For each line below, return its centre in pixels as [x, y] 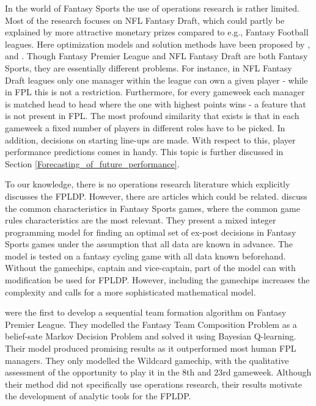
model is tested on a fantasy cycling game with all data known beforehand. [145, 256]
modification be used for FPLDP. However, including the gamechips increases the [157, 280]
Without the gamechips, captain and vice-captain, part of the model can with [150, 268]
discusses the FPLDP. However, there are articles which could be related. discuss [156, 196]
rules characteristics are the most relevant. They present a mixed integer [141, 220]
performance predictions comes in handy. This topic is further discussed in [144, 152]
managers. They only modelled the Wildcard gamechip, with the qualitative [147, 360]
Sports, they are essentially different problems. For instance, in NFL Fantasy [149, 67]
